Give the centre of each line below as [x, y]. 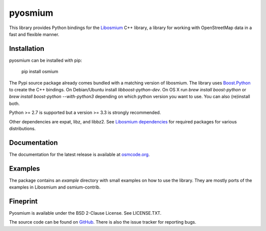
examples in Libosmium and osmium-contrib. [55, 187]
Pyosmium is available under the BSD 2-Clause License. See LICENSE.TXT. [85, 213]
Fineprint [23, 201]
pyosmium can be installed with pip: [46, 60]
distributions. [22, 128]
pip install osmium [40, 72]
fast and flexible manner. [34, 34]
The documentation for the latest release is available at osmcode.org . [80, 154]
